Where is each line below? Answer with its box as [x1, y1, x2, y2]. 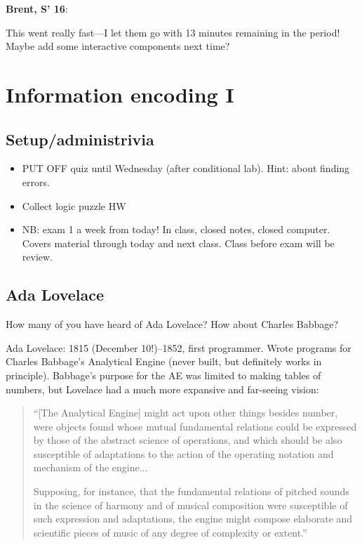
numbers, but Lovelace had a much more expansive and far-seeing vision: [6, 381, 319, 396]
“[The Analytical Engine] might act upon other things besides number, [33, 405, 338, 420]
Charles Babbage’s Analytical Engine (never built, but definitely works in [6, 354, 322, 369]
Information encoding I [6, 79, 234, 108]
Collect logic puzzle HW [22, 198, 126, 213]
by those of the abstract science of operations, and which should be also [33, 433, 342, 447]
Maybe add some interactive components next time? [6, 39, 230, 53]
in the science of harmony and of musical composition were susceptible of [33, 497, 348, 512]
